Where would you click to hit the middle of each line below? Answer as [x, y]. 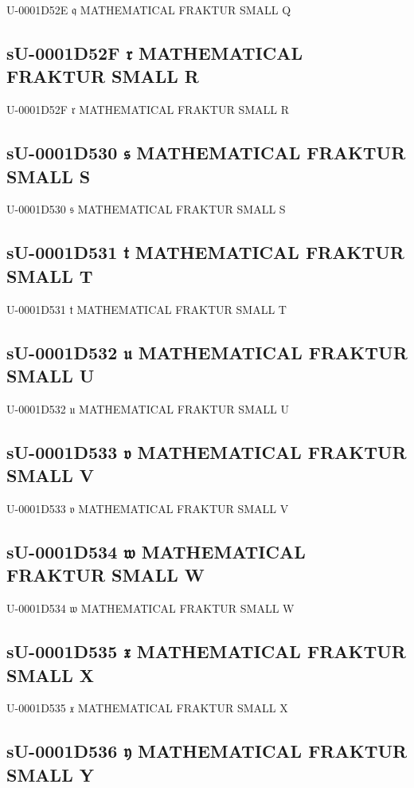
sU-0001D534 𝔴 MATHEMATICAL [156, 551]
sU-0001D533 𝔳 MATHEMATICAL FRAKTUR [207, 451]
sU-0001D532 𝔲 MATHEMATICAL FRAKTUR [207, 352]
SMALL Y [50, 774]
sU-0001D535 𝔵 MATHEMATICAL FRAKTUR [206, 651]
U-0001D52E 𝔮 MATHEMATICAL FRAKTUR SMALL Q [149, 10]
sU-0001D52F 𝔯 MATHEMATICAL [154, 52]
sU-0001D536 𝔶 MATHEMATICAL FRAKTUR [207, 751]
